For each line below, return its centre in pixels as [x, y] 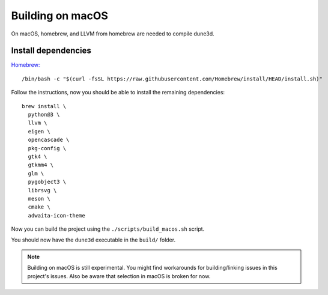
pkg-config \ [47, 148]
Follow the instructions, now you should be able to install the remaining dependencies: [118, 93]
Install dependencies [51, 51]
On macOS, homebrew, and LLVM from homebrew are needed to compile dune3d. [113, 34]
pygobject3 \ [47, 182]
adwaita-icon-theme [56, 215]
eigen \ [39, 131]
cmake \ [39, 207]
